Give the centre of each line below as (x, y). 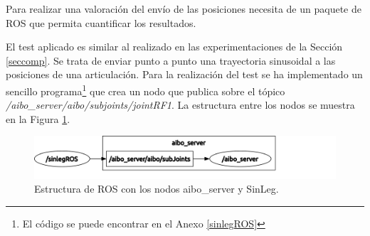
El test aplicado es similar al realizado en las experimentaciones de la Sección (174, 47)
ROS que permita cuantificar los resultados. (101, 22)
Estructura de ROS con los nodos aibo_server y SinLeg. (157, 189)
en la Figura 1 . (38, 118)
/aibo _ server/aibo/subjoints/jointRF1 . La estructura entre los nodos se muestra (180, 105)
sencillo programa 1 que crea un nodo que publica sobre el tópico (146, 90)
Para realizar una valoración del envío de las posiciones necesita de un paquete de (184, 9)
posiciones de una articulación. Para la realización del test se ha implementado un (184, 74)
